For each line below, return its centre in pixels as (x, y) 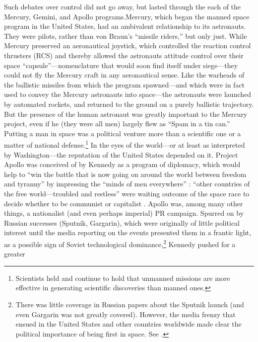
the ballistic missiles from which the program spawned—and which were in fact (125, 84)
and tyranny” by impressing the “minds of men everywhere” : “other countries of (127, 184)
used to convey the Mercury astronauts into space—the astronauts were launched (128, 94)
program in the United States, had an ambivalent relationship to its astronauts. (125, 26)
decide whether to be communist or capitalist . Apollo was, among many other (124, 203)
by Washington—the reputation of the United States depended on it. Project (121, 154)
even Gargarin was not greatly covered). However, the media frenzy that (126, 314)
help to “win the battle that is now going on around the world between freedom (125, 174)
